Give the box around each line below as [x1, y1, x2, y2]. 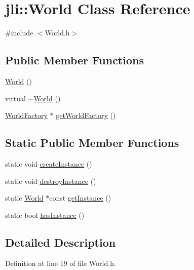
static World [5, 192, 44, 203]
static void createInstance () [5, 158, 92, 169]
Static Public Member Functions [5, 135, 179, 150]
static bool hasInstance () [5, 209, 85, 220]
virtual [5, 93, 26, 103]
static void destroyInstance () [5, 175, 96, 186]
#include [5, 27, 33, 38]
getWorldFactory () [56, 110, 116, 121]
